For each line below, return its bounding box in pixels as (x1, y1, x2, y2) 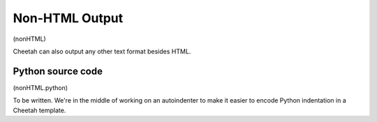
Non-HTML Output (13, 10, 124, 26)
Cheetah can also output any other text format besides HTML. (13, 47, 191, 55)
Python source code (13, 65, 103, 77)
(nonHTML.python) (13, 83, 68, 91)
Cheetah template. (13, 106, 66, 114)
